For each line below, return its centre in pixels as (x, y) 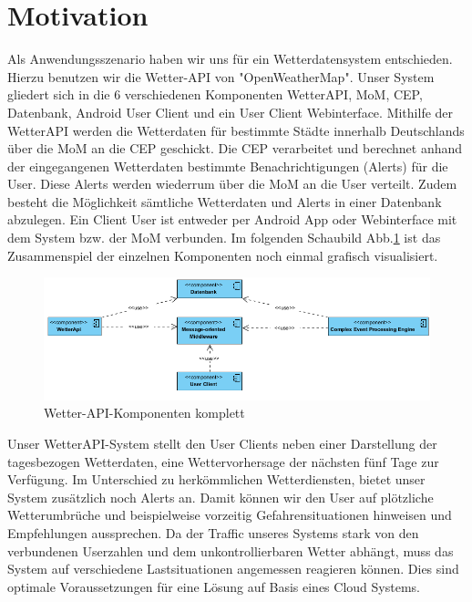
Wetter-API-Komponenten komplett (144, 413)
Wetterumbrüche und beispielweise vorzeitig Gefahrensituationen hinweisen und (230, 515)
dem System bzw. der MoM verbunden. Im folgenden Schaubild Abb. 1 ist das (224, 238)
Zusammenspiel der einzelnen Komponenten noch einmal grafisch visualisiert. (223, 255)
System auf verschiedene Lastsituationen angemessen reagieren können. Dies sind (233, 569)
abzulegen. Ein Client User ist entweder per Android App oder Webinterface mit (232, 219)
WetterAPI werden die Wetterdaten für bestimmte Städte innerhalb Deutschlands (236, 130)
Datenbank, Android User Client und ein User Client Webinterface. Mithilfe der (231, 112)
